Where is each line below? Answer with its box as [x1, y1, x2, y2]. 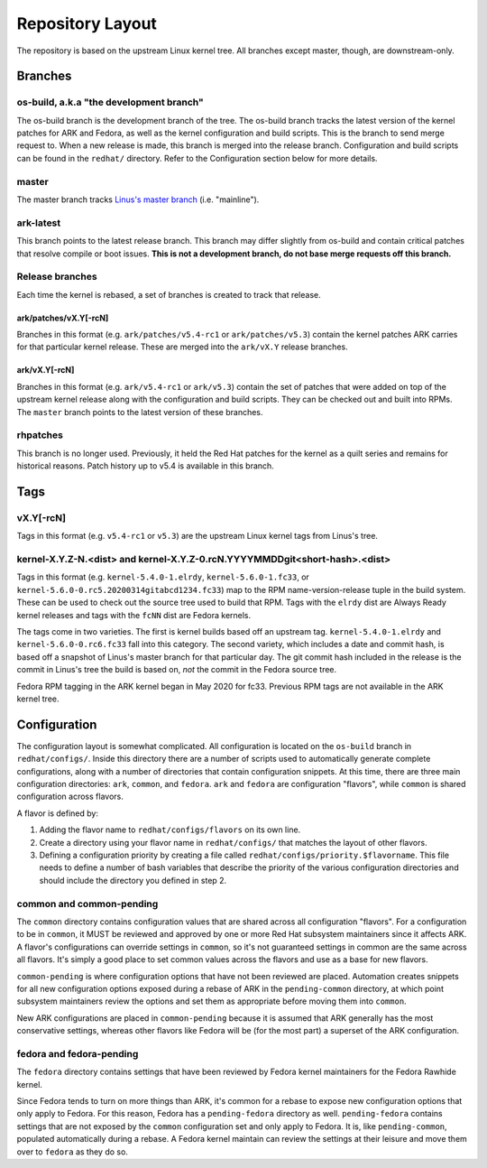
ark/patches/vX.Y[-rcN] [16, 312, 109, 323]
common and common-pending [16, 897, 159, 910]
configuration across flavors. [16, 791, 124, 802]
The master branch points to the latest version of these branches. [16, 406, 263, 417]
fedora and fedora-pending [16, 1047, 139, 1060]
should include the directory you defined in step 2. [39, 875, 227, 885]
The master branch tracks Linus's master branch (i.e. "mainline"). [16, 194, 260, 205]
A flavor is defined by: [16, 808, 99, 819]
